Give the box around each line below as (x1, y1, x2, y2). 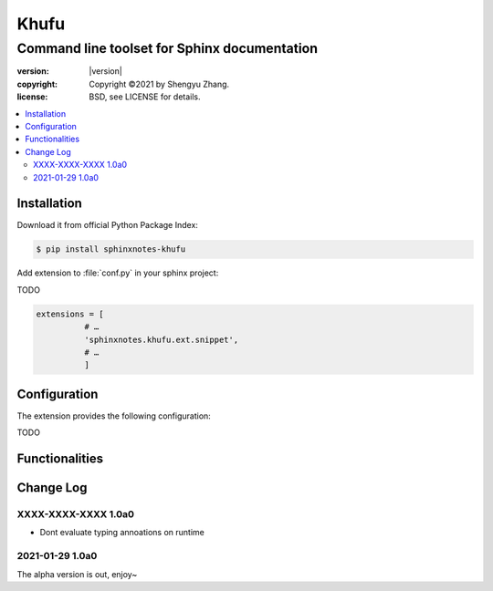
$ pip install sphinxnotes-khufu (36, 244, 186, 254)
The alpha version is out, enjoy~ (16, 568, 138, 579)
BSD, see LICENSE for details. (89, 91, 201, 102)
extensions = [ (36, 308, 104, 319)
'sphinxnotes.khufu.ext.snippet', (83, 334, 239, 345)
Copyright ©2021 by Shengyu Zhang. (89, 78, 230, 89)
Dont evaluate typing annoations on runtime (39, 527, 205, 538)
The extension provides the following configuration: (16, 410, 212, 421)
